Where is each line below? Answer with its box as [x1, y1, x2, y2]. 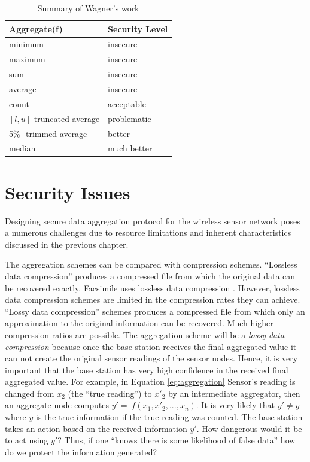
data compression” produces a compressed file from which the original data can [5, 269, 296, 282]
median [9, 142, 36, 154]
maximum [9, 53, 45, 65]
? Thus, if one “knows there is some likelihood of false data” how [57, 434, 296, 446]
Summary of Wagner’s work [37, 2, 139, 14]
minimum [9, 38, 44, 50]
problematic [108, 112, 151, 124]
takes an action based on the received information [5, 422, 187, 434]
